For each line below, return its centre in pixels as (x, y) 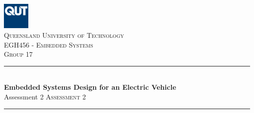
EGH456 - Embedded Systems (49, 44)
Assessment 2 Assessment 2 (45, 96)
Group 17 (18, 54)
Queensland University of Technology (64, 35)
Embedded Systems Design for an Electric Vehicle (90, 87)
